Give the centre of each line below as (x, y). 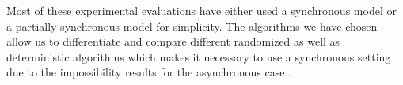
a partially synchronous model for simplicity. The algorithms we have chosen (192, 26)
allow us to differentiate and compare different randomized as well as (173, 41)
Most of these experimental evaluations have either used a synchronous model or (201, 10)
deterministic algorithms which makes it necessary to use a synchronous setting (199, 56)
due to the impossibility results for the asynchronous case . (149, 72)
